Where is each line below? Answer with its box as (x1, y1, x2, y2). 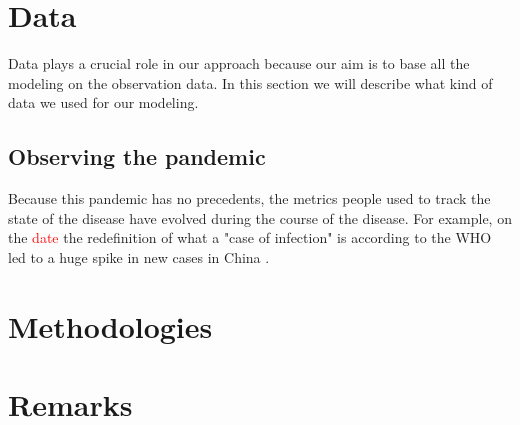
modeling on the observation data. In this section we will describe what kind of (8, 72, 493, 93)
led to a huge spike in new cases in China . (8, 246, 270, 267)
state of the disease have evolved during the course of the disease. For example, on (8, 207, 512, 228)
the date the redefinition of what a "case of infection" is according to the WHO (8, 227, 492, 248)
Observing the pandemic (8, 141, 266, 172)
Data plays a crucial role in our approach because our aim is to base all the (8, 53, 470, 74)
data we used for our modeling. (8, 92, 199, 113)
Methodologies (8, 305, 213, 346)
